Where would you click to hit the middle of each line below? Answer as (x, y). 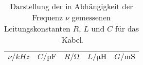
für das (127, 28)
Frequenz (48, 17)
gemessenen (91, 17)
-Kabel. (71, 40)
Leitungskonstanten (37, 28)
